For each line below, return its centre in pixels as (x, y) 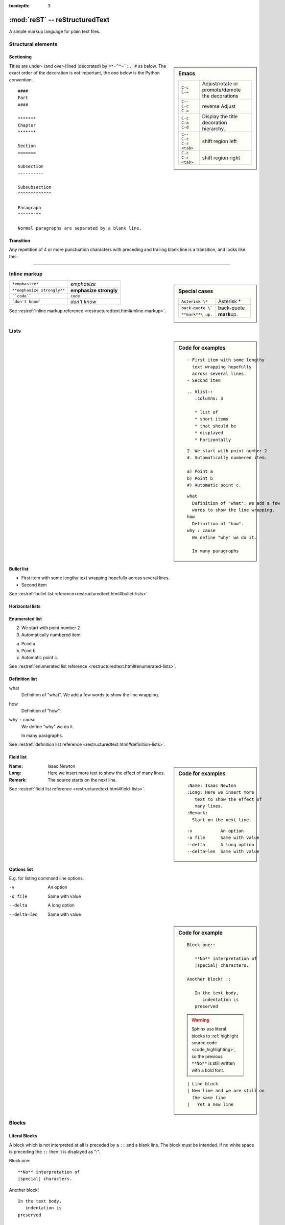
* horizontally (213, 440)
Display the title (220, 117)
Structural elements (33, 44)
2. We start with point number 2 (227, 451)
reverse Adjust (219, 106)
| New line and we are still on (226, 1091)
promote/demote (221, 90)
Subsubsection (35, 187)
